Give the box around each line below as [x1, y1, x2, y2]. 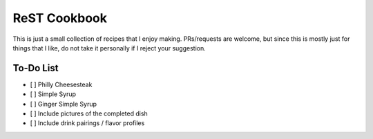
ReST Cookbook [12, 10, 107, 26]
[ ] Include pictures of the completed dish [30, 109, 148, 118]
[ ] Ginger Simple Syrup [30, 100, 97, 108]
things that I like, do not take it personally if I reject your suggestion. [12, 44, 207, 52]
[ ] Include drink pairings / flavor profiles [30, 119, 145, 127]
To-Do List [12, 62, 59, 74]
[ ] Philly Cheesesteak [30, 80, 93, 89]
